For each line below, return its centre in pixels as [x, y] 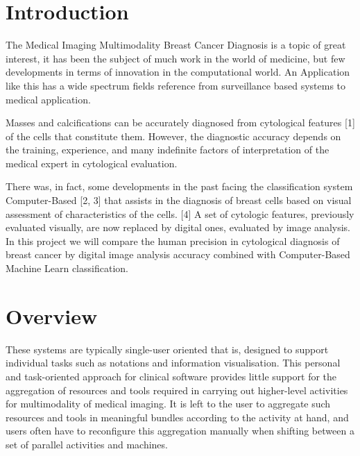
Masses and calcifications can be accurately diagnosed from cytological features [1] [180, 123]
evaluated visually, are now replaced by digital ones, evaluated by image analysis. [178, 227]
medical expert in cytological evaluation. [92, 163]
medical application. [48, 99]
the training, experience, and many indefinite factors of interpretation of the [168, 150]
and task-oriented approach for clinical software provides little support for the [171, 376]
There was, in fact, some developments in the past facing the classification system [179, 186]
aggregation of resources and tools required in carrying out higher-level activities [177, 390]
